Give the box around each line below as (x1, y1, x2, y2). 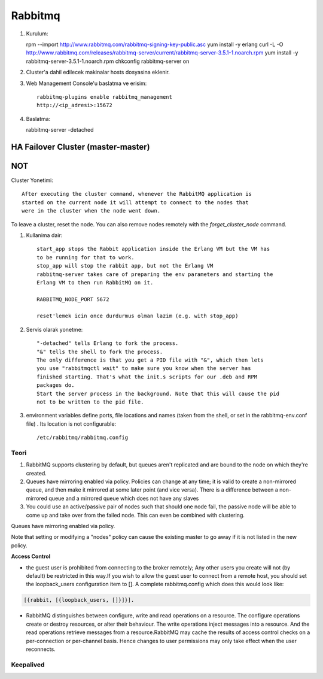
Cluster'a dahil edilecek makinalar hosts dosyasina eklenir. (26, 69, 170, 76)
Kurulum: (26, 30, 48, 37)
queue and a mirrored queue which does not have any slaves (48, 495, 199, 502)
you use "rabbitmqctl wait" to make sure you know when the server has (36, 365, 251, 372)
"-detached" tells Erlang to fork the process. (36, 340, 179, 347)
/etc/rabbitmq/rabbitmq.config (36, 434, 129, 441)
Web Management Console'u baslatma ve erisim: (26, 80, 147, 87)
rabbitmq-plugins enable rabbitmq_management (36, 93, 173, 100)
